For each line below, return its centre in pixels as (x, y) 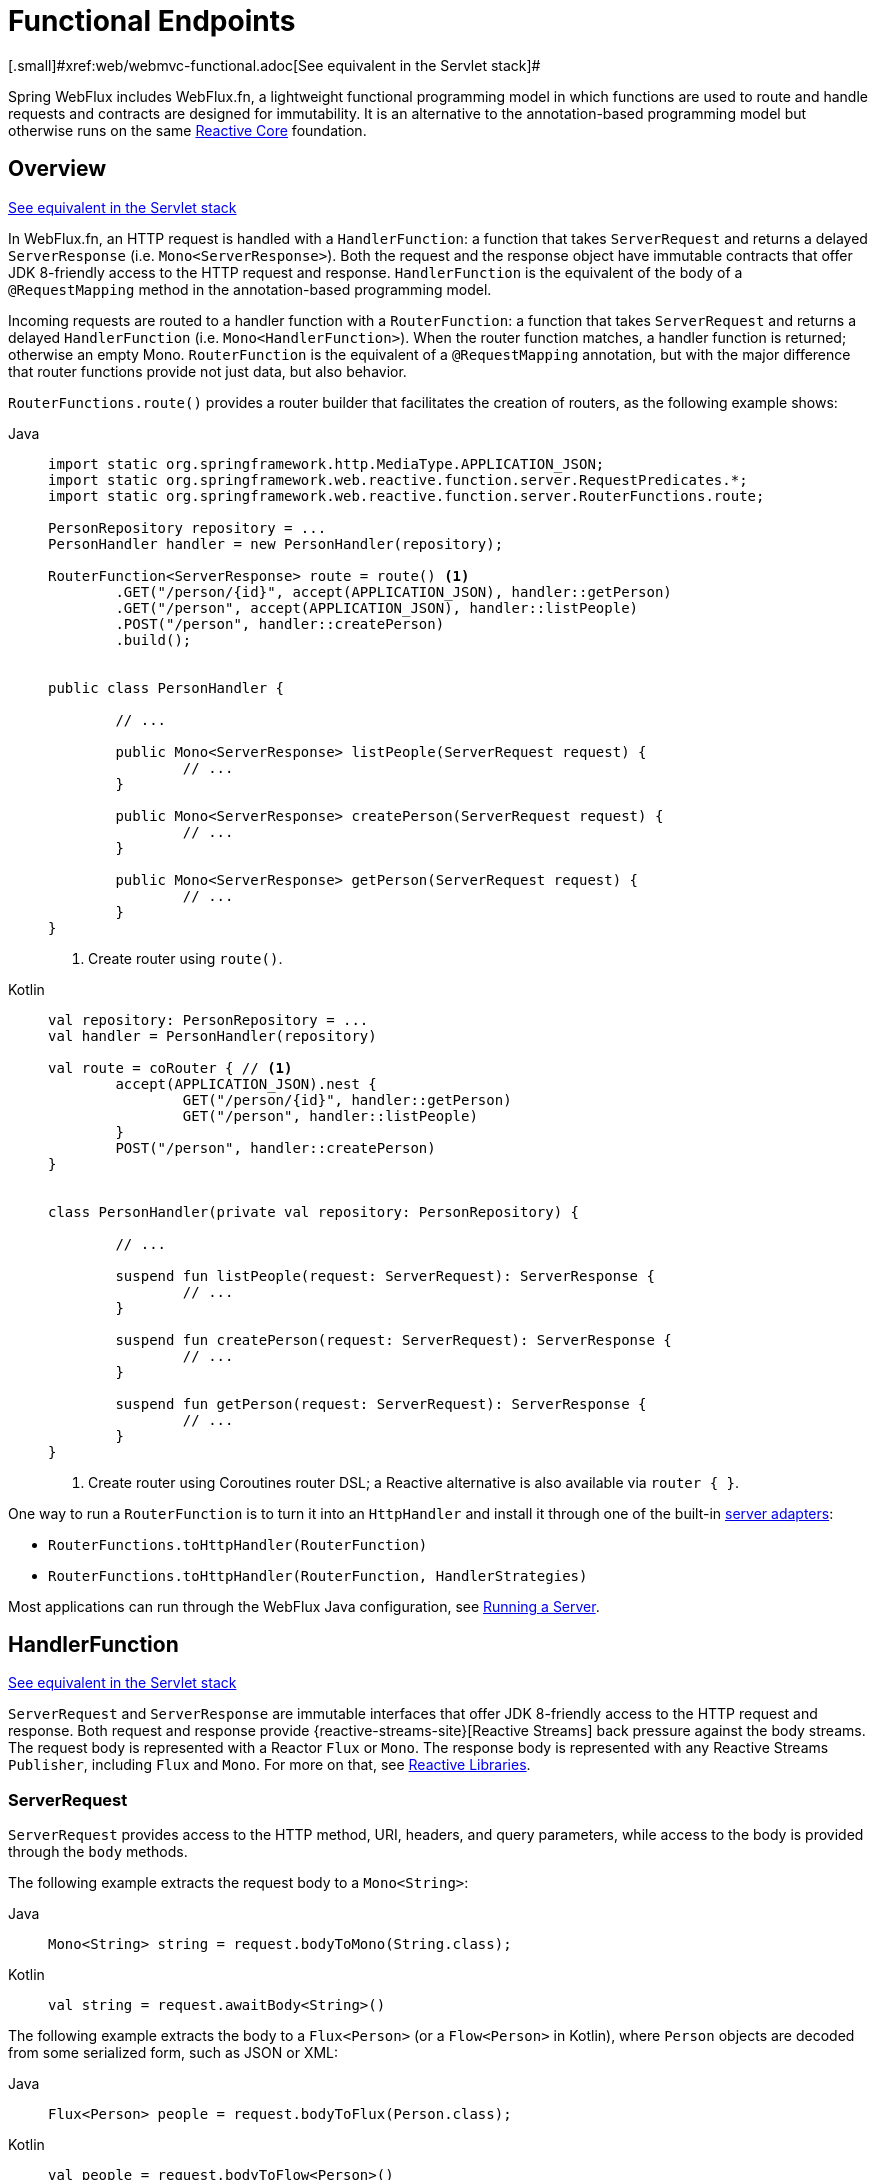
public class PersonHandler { (166, 687)
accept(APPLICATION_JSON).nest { (246, 1083)
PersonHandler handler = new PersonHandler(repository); (276, 543)
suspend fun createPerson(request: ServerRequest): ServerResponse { (393, 1339)
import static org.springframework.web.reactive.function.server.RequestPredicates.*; (398, 479)
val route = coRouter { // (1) (170, 1067)
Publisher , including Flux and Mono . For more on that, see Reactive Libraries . (269, 1765)
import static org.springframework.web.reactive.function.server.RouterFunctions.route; (406, 495)
